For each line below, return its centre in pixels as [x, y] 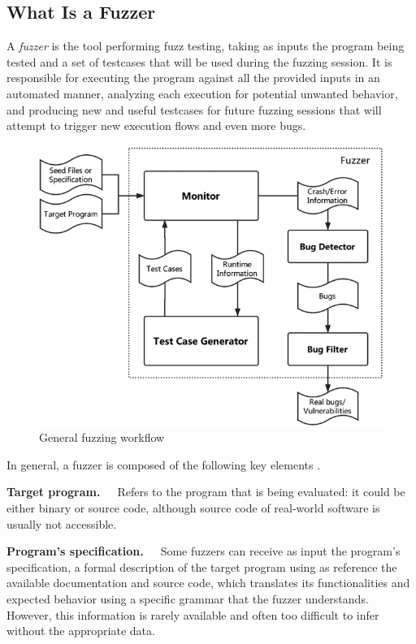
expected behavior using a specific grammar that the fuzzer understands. [188, 599]
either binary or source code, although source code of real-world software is [193, 508]
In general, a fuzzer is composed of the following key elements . [164, 464]
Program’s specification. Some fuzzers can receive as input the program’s [204, 551]
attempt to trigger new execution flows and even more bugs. [156, 125]
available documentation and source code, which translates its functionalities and [208, 583]
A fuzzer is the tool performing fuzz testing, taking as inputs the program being [206, 46]
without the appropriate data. [81, 631]
